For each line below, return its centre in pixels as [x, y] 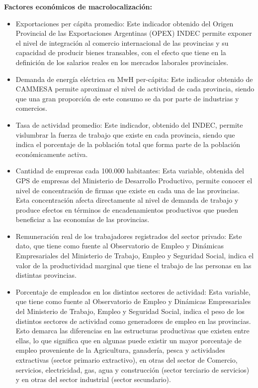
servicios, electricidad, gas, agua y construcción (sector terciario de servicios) [132, 369]
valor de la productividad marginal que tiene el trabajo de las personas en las [133, 265]
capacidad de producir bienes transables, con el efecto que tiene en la [121, 52]
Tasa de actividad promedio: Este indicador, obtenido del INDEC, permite [129, 124]
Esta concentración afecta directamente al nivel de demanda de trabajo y [127, 200]
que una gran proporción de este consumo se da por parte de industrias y [127, 98]
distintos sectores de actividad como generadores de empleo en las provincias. [133, 321]
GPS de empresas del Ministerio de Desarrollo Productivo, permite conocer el [134, 180]
